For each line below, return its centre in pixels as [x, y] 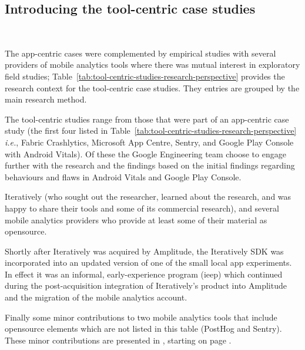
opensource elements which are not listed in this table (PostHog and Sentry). [143, 328]
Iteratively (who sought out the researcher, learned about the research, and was [148, 197]
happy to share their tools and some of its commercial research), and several [142, 208]
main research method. [46, 99]
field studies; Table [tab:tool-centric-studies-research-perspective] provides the [145, 76]
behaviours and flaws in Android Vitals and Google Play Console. [123, 176]
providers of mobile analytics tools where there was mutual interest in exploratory [152, 65]
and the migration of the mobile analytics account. [96, 297]
